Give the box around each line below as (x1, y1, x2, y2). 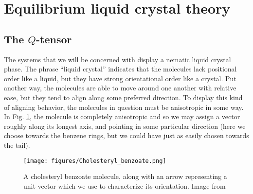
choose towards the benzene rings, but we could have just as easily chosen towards (4, 130, 249, 141)
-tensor (36, 31, 72, 46)
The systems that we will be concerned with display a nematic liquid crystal (4, 54, 231, 64)
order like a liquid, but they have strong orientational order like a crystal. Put (4, 73, 236, 83)
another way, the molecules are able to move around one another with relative (4, 83, 236, 93)
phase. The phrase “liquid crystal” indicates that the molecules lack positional (4, 64, 237, 74)
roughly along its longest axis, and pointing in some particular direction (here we (4, 121, 246, 131)
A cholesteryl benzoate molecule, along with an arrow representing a (23, 171, 227, 181)
